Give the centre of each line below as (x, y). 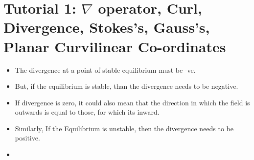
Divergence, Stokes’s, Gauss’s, (107, 27)
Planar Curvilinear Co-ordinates (115, 46)
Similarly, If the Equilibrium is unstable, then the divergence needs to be (124, 128)
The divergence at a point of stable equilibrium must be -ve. (105, 70)
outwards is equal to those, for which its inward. (87, 112)
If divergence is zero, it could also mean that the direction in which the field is (132, 102)
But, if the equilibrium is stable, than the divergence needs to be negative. (127, 86)
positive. (27, 138)
